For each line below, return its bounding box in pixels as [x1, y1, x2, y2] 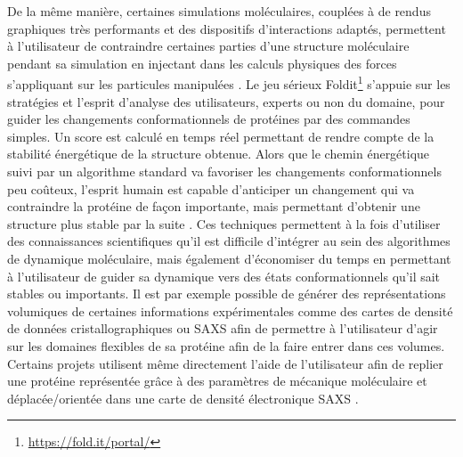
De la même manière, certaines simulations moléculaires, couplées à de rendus [7, 2, 431, 20]
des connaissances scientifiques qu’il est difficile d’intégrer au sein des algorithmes [7, 232, 451, 250]
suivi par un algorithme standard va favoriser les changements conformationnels [7, 162, 442, 180]
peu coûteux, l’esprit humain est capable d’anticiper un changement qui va [7, 179, 415, 198]
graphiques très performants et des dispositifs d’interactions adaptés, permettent [7, 19, 446, 37]
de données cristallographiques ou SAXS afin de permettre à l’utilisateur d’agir [7, 319, 438, 338]
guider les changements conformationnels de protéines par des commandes [7, 110, 410, 128]
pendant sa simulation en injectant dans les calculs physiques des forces [7, 53, 397, 72]
